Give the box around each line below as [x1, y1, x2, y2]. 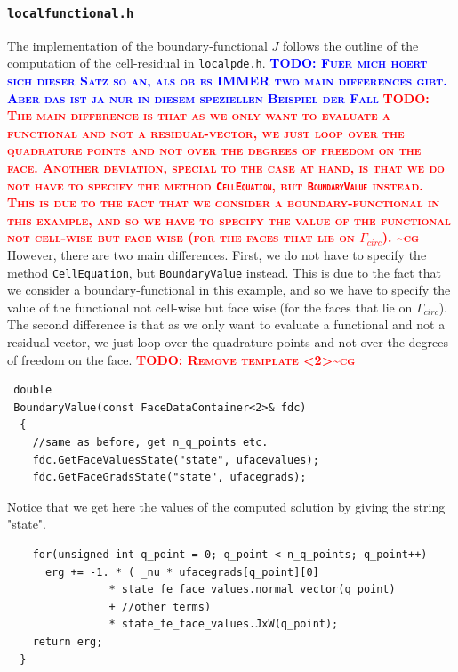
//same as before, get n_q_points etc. [32, 436, 269, 449]
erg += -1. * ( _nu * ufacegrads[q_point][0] [44, 565, 319, 579]
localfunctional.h [7, 5, 134, 20]
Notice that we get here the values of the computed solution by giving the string [7, 497, 446, 515]
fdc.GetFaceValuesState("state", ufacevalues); [32, 453, 319, 466]
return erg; [32, 635, 103, 648]
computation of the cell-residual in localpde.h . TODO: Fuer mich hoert [7, 53, 428, 72]
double [13, 384, 52, 397]
